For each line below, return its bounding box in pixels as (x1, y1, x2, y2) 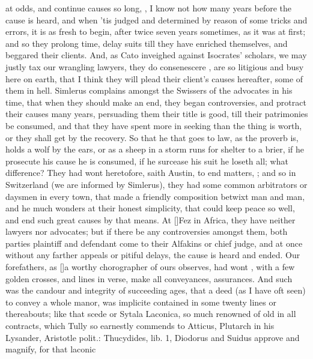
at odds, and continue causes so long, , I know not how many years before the (5, 2, 292, 14)
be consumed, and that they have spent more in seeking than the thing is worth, (5, 119, 302, 131)
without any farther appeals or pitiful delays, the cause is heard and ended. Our (5, 249, 300, 261)
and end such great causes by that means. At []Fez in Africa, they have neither (5, 213, 296, 226)
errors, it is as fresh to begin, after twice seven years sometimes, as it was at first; (5, 25, 306, 38)
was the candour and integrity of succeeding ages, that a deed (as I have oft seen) (5, 284, 306, 297)
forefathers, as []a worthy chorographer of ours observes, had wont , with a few (5, 261, 295, 273)
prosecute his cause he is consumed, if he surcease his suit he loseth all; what (5, 154, 288, 167)
